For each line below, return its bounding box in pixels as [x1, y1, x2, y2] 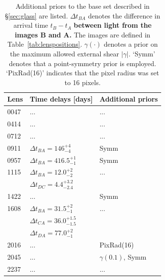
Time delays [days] [30, 94, 93, 104]
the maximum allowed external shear [10, 48, 119, 58]
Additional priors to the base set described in [15, 1, 150, 11]
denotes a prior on [104, 39, 158, 49]
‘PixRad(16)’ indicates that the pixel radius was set [6, 68, 159, 78]
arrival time [14, 20, 48, 30]
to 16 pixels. [64, 77, 101, 87]
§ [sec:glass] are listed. [5, 10, 68, 20]
